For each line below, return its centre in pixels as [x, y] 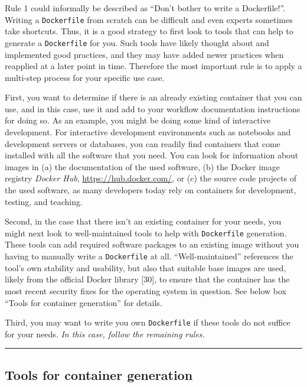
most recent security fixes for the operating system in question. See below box [146, 290]
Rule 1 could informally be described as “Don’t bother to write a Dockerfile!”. [145, 8]
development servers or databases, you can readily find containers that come [143, 143]
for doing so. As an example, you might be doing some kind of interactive [138, 120]
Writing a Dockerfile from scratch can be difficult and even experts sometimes [149, 19]
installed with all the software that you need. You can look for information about [152, 155]
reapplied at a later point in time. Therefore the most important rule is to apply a [153, 66]
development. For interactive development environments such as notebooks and [148, 132]
